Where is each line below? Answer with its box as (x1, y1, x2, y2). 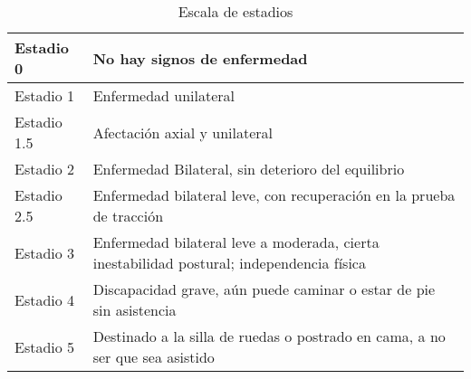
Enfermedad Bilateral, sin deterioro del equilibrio (92, 158, 405, 179)
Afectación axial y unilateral (92, 121, 273, 143)
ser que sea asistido (92, 346, 215, 367)
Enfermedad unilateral (92, 85, 235, 106)
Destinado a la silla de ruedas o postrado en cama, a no (92, 326, 446, 346)
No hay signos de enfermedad (92, 47, 308, 69)
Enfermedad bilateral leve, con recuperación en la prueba (92, 185, 456, 205)
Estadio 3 (14, 242, 75, 263)
